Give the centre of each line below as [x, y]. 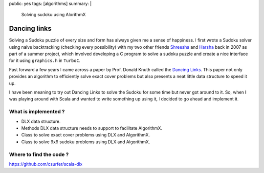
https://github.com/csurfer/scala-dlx [46, 164]
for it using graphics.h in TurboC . [45, 60]
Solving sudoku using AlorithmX [54, 15]
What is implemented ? [37, 112]
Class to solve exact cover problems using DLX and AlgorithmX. [86, 135]
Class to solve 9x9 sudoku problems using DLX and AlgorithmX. [86, 142]
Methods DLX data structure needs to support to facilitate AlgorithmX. [92, 128]
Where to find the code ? [39, 154]
